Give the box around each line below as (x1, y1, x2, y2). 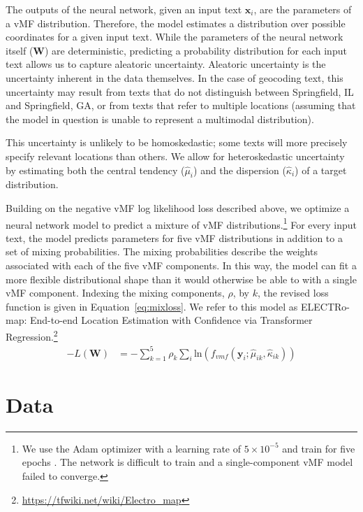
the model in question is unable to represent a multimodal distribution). (6, 111, 314, 126)
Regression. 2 (6, 327, 58, 343)
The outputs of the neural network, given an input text (6, 2, 242, 16)
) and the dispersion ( (193, 162, 286, 177)
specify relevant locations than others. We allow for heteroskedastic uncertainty (6, 148, 345, 163)
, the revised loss (257, 285, 329, 300)
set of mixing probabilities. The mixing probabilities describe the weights (6, 244, 318, 259)
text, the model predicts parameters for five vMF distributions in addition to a (6, 230, 343, 245)
